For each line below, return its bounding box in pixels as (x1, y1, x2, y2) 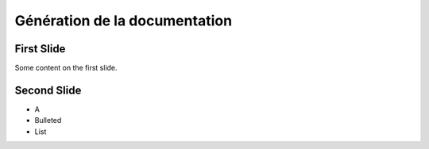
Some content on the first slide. (14, 63, 118, 73)
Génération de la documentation (14, 12, 233, 29)
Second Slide (14, 83, 82, 97)
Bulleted (34, 116, 62, 125)
